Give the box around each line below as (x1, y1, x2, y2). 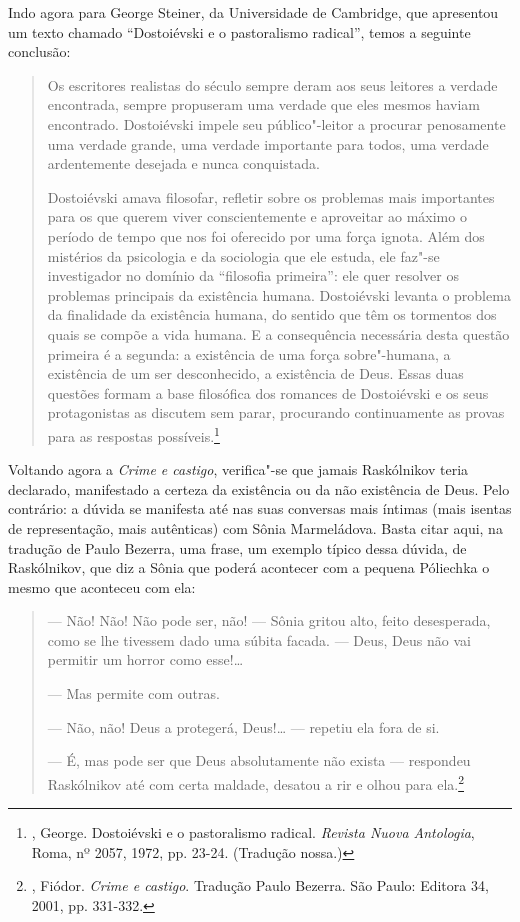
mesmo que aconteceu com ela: (8, 576, 196, 597)
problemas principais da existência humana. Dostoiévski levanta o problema (47, 284, 511, 305)
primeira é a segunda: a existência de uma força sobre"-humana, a (47, 343, 451, 364)
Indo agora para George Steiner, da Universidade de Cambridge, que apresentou (8, 2, 499, 22)
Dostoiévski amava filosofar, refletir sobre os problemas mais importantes (47, 186, 495, 207)
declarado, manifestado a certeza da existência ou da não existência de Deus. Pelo (8, 478, 510, 499)
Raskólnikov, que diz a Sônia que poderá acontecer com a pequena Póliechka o (8, 557, 490, 578)
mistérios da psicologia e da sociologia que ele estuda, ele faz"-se (47, 245, 440, 266)
